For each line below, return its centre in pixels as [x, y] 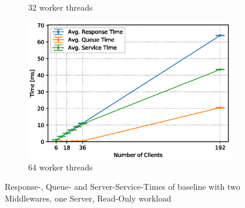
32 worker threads [61, 7]
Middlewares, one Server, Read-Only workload [88, 198]
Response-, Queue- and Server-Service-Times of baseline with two [122, 187]
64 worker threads [61, 167]
